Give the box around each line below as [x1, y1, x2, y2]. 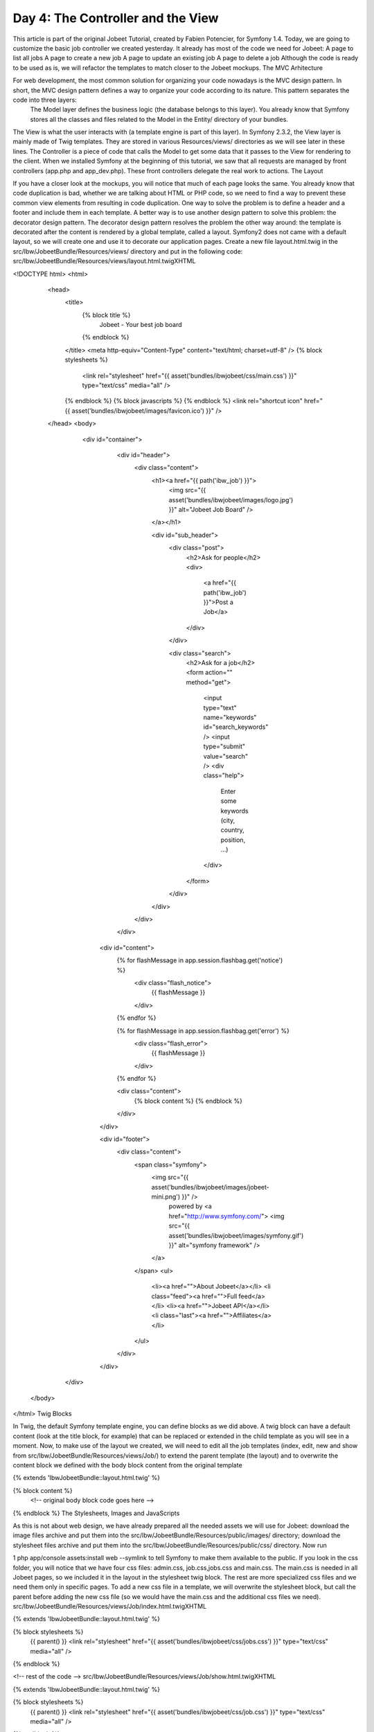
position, [220, 836, 246, 844]
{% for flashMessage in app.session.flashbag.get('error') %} [116, 1026, 290, 1035]
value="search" [203, 752, 249, 760]
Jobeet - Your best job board [99, 321, 182, 329]
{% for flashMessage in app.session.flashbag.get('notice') [116, 956, 283, 964]
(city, [220, 816, 235, 824]
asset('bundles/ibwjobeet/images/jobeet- [151, 1183, 269, 1191]
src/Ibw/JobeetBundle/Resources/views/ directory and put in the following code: [12, 247, 243, 256]
